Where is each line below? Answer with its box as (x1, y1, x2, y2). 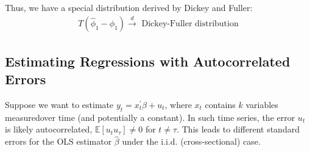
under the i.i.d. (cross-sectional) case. (122, 135, 261, 148)
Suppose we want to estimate (5, 98, 114, 111)
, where (164, 98, 192, 111)
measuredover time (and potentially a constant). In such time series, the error (5, 110, 295, 123)
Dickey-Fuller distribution (141, 20, 239, 29)
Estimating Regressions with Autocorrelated (5, 51, 291, 70)
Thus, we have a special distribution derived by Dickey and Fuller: (5, 1, 253, 13)
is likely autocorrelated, (5, 123, 93, 136)
